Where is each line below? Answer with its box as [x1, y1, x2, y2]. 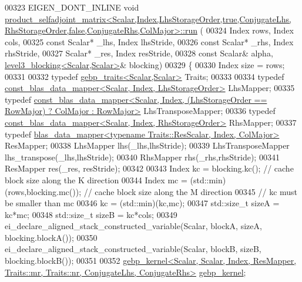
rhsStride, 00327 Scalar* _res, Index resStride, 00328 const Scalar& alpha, [5, 47, 273, 59]
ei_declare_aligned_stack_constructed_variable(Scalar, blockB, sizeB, [5, 243, 261, 255]
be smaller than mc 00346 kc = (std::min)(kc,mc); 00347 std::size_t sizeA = [5, 197, 280, 209]
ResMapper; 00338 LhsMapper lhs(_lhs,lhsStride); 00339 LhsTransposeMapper [5, 139, 290, 152]
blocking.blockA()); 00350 [5, 231, 98, 243]
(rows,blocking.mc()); [5, 185, 82, 197]
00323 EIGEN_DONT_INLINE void [5, 1, 139, 13]
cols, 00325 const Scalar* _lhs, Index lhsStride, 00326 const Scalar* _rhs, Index [5, 35, 294, 48]
